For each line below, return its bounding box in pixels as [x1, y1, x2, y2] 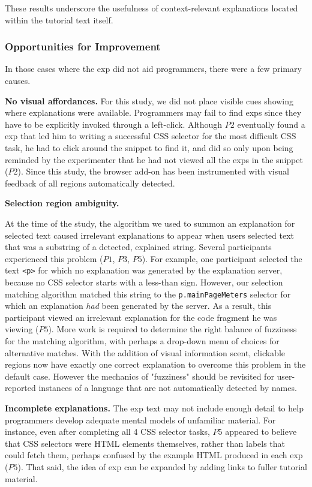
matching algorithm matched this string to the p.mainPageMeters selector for [5, 287, 291, 300]
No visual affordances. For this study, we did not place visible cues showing [5, 94, 294, 107]
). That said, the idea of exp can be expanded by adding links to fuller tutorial [17, 460, 307, 473]
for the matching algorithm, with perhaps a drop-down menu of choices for [5, 335, 280, 347]
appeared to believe [225, 425, 297, 438]
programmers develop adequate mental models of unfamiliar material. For [5, 413, 276, 426]
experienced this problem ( [5, 252, 103, 264]
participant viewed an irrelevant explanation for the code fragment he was [5, 311, 277, 323]
